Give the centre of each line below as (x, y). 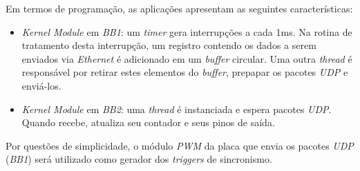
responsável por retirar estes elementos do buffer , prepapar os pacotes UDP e (185, 72)
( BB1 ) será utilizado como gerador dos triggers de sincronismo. (139, 159)
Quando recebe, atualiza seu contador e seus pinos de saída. (148, 122)
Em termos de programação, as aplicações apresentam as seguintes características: (179, 8)
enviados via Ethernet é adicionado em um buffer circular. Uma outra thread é (187, 58)
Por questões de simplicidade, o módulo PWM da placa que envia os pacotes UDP (180, 145)
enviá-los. (41, 85)
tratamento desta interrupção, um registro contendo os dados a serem (169, 45)
